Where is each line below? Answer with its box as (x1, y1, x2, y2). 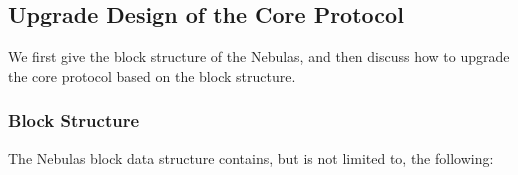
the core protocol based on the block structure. (8, 65, 296, 86)
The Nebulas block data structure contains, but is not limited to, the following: (8, 147, 494, 168)
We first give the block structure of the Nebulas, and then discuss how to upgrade (8, 46, 510, 67)
